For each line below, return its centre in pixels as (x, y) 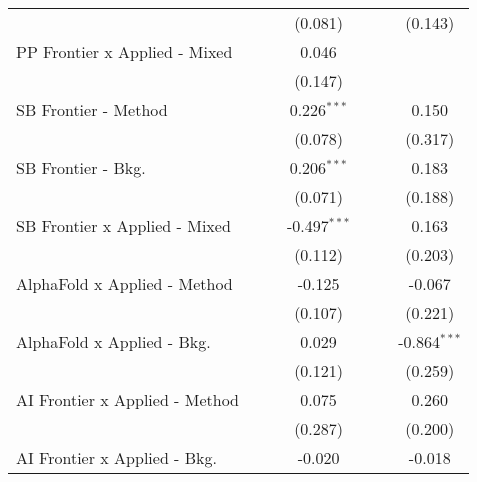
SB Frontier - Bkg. (81, 167)
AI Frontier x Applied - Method (128, 399)
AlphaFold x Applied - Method (124, 283)
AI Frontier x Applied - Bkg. (116, 457)
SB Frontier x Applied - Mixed (123, 225)
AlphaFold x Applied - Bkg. (113, 341)
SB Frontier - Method (92, 109)
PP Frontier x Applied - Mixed (124, 51)
